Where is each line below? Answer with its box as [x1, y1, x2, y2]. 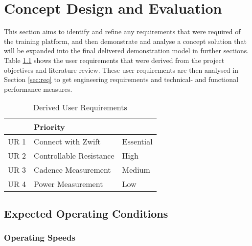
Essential [122, 136, 153, 147]
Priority [34, 121, 65, 133]
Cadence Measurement [34, 164, 111, 176]
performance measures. [4, 83, 72, 94]
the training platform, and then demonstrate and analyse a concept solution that [4, 36, 247, 46]
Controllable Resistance [34, 150, 115, 162]
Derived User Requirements [33, 102, 127, 113]
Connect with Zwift [34, 136, 101, 147]
